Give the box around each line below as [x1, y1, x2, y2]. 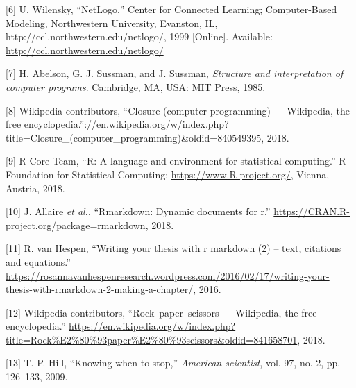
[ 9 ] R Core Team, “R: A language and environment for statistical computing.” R [6, 153, 346, 168]
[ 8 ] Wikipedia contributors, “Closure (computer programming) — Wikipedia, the [6, 103, 350, 117]
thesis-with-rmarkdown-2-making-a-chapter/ [6, 282, 194, 296]
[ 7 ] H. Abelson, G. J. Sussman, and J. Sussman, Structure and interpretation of [6, 66, 344, 81]
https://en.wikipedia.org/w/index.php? [69, 319, 236, 333]
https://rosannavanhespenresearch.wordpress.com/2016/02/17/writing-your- [6, 268, 330, 282]
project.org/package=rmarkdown [6, 217, 146, 232]
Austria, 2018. [6, 180, 65, 195]
